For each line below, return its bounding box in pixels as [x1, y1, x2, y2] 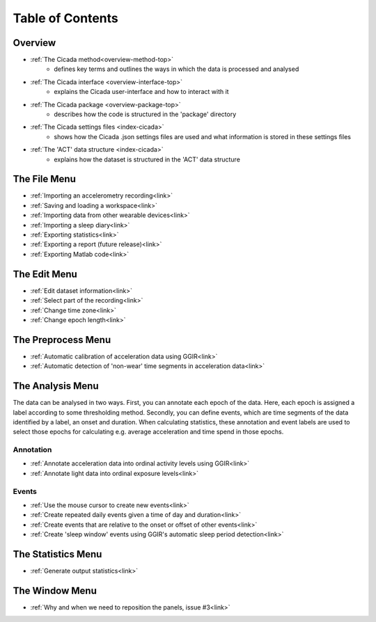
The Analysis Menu [13, 380, 99, 392]
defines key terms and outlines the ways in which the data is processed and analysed [54, 65, 299, 73]
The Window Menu [13, 584, 97, 596]
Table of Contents [13, 10, 118, 26]
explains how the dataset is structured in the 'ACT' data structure [54, 155, 240, 164]
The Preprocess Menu [13, 334, 111, 346]
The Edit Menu [13, 268, 78, 280]
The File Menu [13, 173, 76, 185]
